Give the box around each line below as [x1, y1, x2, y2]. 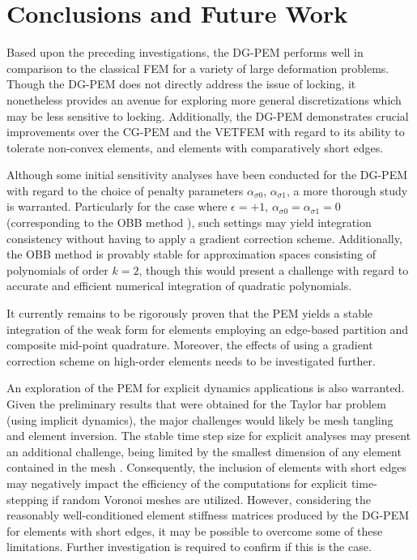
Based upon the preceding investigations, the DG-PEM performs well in [6, 44, 364, 61]
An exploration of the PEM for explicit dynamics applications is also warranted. [6, 379, 405, 396]
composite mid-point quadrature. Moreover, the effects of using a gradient [6, 336, 373, 353]
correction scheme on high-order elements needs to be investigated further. [6, 352, 376, 369]
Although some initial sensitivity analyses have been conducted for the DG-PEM [6, 166, 408, 183]
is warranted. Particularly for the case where [6, 198, 228, 215]
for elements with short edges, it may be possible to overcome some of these [6, 522, 383, 539]
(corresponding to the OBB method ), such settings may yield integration [6, 214, 372, 231]
